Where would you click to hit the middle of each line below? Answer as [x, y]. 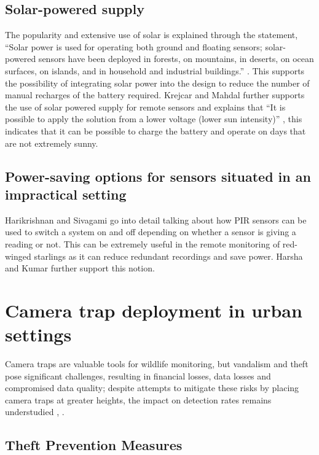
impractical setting [66, 194]
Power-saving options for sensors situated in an [158, 176]
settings [38, 334]
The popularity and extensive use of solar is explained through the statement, [152, 35]
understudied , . [35, 412]
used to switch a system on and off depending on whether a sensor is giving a [151, 232]
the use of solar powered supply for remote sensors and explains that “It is [145, 107]
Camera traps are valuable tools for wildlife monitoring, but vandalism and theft [157, 364]
